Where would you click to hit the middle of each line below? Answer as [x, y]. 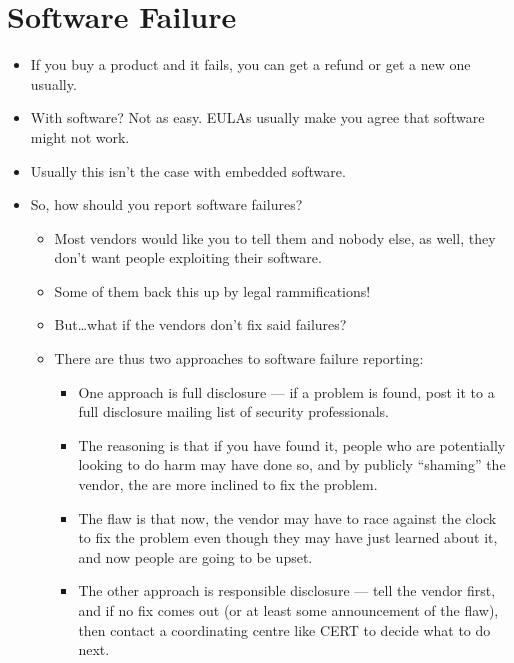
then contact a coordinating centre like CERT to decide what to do [284, 629]
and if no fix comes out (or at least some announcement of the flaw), [288, 610]
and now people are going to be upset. [195, 556]
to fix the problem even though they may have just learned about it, [288, 537]
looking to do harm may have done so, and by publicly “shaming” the [292, 464]
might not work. [80, 136]
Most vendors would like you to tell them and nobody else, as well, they [275, 237]
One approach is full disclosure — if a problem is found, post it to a [286, 391]
